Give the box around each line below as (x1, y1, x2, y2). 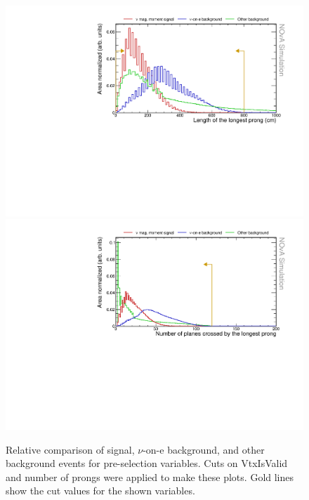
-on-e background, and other (143, 442, 265, 456)
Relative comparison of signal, (6, 442, 135, 456)
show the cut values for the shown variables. (6, 483, 195, 498)
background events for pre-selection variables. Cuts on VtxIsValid (6, 456, 288, 471)
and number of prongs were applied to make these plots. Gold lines (6, 469, 294, 484)
